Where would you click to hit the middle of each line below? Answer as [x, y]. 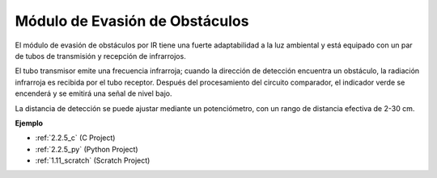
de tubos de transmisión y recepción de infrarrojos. [100, 56]
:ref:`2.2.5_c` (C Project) [75, 138]
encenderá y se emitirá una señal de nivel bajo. [93, 93]
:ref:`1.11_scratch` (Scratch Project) [93, 160]
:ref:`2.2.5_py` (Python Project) [87, 149]
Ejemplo [29, 123]
